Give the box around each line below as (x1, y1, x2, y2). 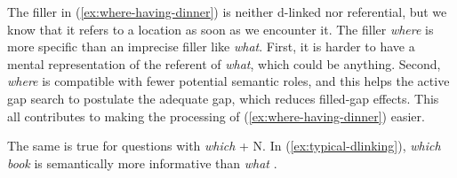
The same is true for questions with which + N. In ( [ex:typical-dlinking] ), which (7, 136, 441, 155)
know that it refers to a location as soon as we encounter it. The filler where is (7, 19, 434, 38)
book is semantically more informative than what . (7, 153, 277, 172)
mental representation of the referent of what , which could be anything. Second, (7, 54, 441, 73)
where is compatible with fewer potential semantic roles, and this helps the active (7, 72, 450, 90)
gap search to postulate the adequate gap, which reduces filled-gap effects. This (7, 89, 439, 107)
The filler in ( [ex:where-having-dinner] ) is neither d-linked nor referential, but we (7, 3, 447, 20)
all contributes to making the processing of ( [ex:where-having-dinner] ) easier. (7, 106, 425, 125)
